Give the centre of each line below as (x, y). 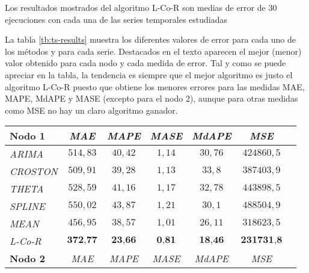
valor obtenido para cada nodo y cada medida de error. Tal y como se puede (145, 63)
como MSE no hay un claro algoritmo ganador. (91, 110)
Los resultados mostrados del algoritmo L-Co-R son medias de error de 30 (141, 7)
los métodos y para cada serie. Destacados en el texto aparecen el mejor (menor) (153, 51)
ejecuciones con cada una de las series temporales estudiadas (116, 19)
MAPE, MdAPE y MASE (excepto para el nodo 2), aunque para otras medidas (151, 98)
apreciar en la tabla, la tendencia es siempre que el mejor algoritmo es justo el (149, 74)
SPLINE (27, 206)
